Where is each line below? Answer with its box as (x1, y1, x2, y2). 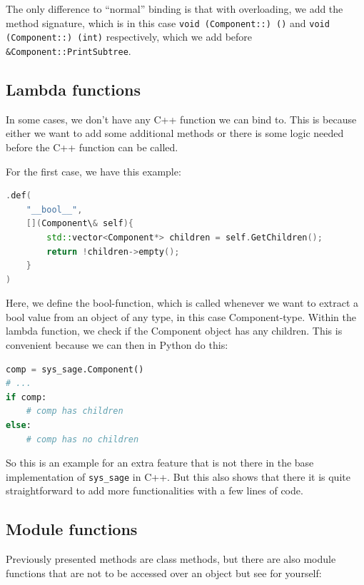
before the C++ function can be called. (6, 139, 178, 154)
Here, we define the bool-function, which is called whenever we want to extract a (6, 295, 359, 310)
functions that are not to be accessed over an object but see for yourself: (6, 565, 322, 580)
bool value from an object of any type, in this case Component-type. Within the (6, 309, 356, 324)
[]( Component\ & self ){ (26, 218, 134, 229)
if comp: (6, 392, 47, 402)
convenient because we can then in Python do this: (6, 337, 228, 352)
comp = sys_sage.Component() (6, 364, 144, 375)
